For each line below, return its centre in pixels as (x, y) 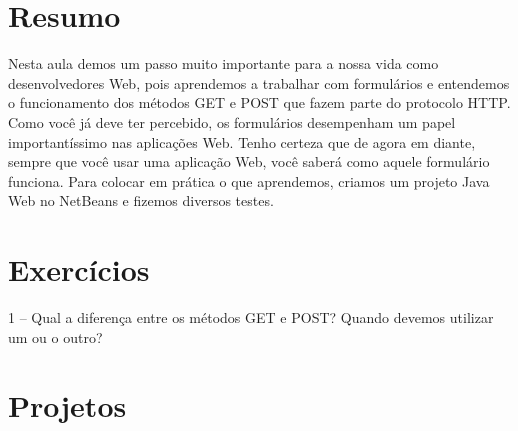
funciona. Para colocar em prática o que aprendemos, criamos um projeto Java (249, 180)
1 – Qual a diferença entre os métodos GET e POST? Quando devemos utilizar (251, 317)
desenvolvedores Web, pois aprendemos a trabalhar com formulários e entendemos (259, 82)
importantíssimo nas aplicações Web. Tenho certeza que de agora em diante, (242, 141)
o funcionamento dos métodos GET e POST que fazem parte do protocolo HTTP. (259, 102)
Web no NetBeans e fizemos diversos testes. (141, 200)
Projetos (67, 405)
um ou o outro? (55, 336)
